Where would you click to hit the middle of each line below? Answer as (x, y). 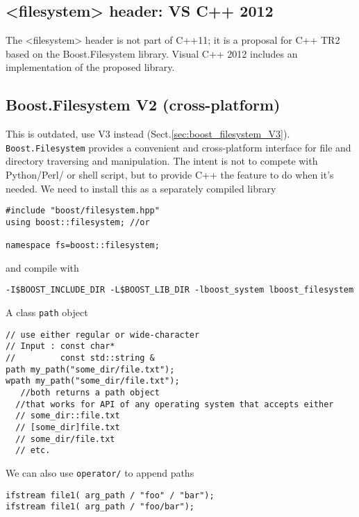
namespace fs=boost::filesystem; (83, 246)
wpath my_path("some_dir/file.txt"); (93, 381)
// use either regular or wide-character (103, 335)
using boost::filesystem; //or (78, 222)
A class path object (47, 312)
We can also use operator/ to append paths (100, 472)
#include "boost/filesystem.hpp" (83, 211)
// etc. (33, 451)
